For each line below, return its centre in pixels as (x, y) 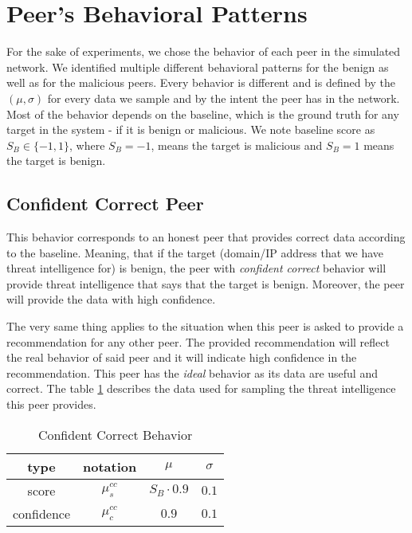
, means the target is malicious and (237, 145)
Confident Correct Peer (105, 204)
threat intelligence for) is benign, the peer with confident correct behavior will (196, 268)
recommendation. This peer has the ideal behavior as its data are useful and (192, 372)
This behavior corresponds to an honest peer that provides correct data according (206, 237)
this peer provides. (51, 404)
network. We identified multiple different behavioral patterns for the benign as (198, 67)
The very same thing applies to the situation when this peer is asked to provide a (205, 326)
